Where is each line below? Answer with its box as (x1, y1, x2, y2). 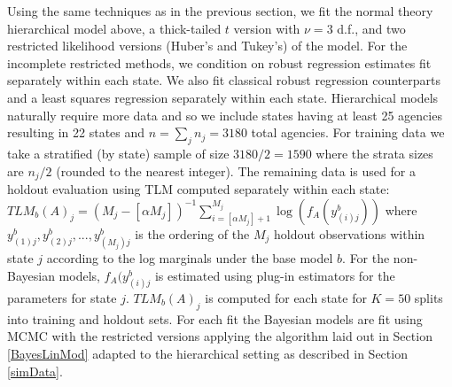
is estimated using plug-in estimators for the (154, 266, 395, 284)
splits (414, 288, 443, 306)
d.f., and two (337, 19, 406, 37)
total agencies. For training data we (251, 123, 445, 142)
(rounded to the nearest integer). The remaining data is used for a (56, 161, 416, 180)
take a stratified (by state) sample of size (7, 143, 230, 162)
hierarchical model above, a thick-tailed (7, 19, 222, 37)
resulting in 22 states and (7, 123, 145, 142)
